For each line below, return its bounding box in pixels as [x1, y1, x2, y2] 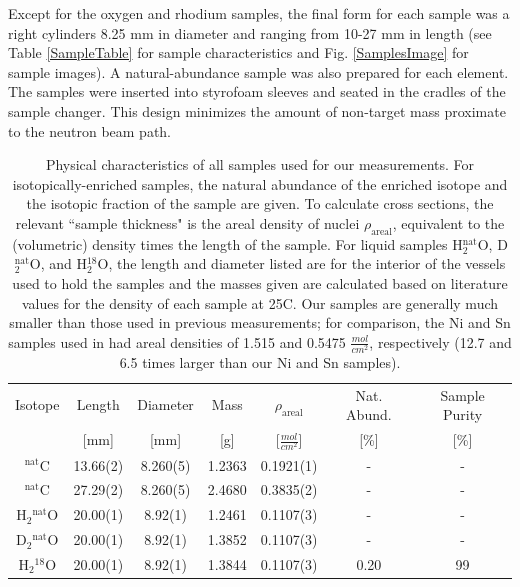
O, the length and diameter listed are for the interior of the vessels [97, 253, 506, 274]
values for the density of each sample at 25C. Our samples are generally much [21, 292, 499, 313]
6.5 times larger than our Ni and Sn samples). [119, 351, 401, 372]
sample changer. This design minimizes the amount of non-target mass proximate [8, 100, 506, 121]
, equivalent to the [392, 212, 505, 233]
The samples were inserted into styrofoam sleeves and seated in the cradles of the [8, 81, 506, 102]
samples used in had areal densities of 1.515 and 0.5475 [8, 331, 346, 352]
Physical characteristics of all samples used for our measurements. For [45, 154, 475, 175]
